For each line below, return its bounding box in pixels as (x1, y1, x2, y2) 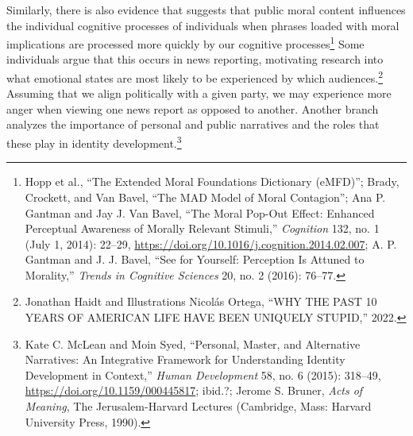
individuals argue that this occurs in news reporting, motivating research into (6, 51, 384, 68)
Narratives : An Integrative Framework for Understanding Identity (25, 351, 345, 368)
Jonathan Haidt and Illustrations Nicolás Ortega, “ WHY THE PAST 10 (25, 293, 377, 310)
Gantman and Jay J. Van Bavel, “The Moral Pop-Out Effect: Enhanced (25, 204, 375, 221)
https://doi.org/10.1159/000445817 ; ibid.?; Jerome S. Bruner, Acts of (25, 382, 363, 399)
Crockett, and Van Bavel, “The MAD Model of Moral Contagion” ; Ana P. (25, 188, 386, 205)
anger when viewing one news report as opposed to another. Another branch (6, 100, 379, 117)
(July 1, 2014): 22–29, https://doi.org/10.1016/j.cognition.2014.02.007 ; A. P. (25, 235, 397, 252)
